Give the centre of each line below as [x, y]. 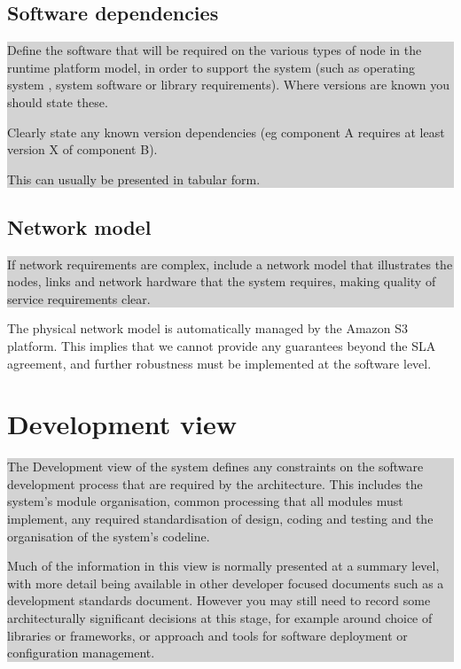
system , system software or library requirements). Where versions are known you [229, 85]
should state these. [58, 101]
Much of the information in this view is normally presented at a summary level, [223, 566]
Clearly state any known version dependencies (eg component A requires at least [226, 132]
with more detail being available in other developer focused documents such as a [226, 583]
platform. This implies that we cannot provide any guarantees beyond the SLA [222, 345]
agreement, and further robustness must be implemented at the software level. [219, 363]
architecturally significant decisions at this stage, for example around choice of [220, 618]
